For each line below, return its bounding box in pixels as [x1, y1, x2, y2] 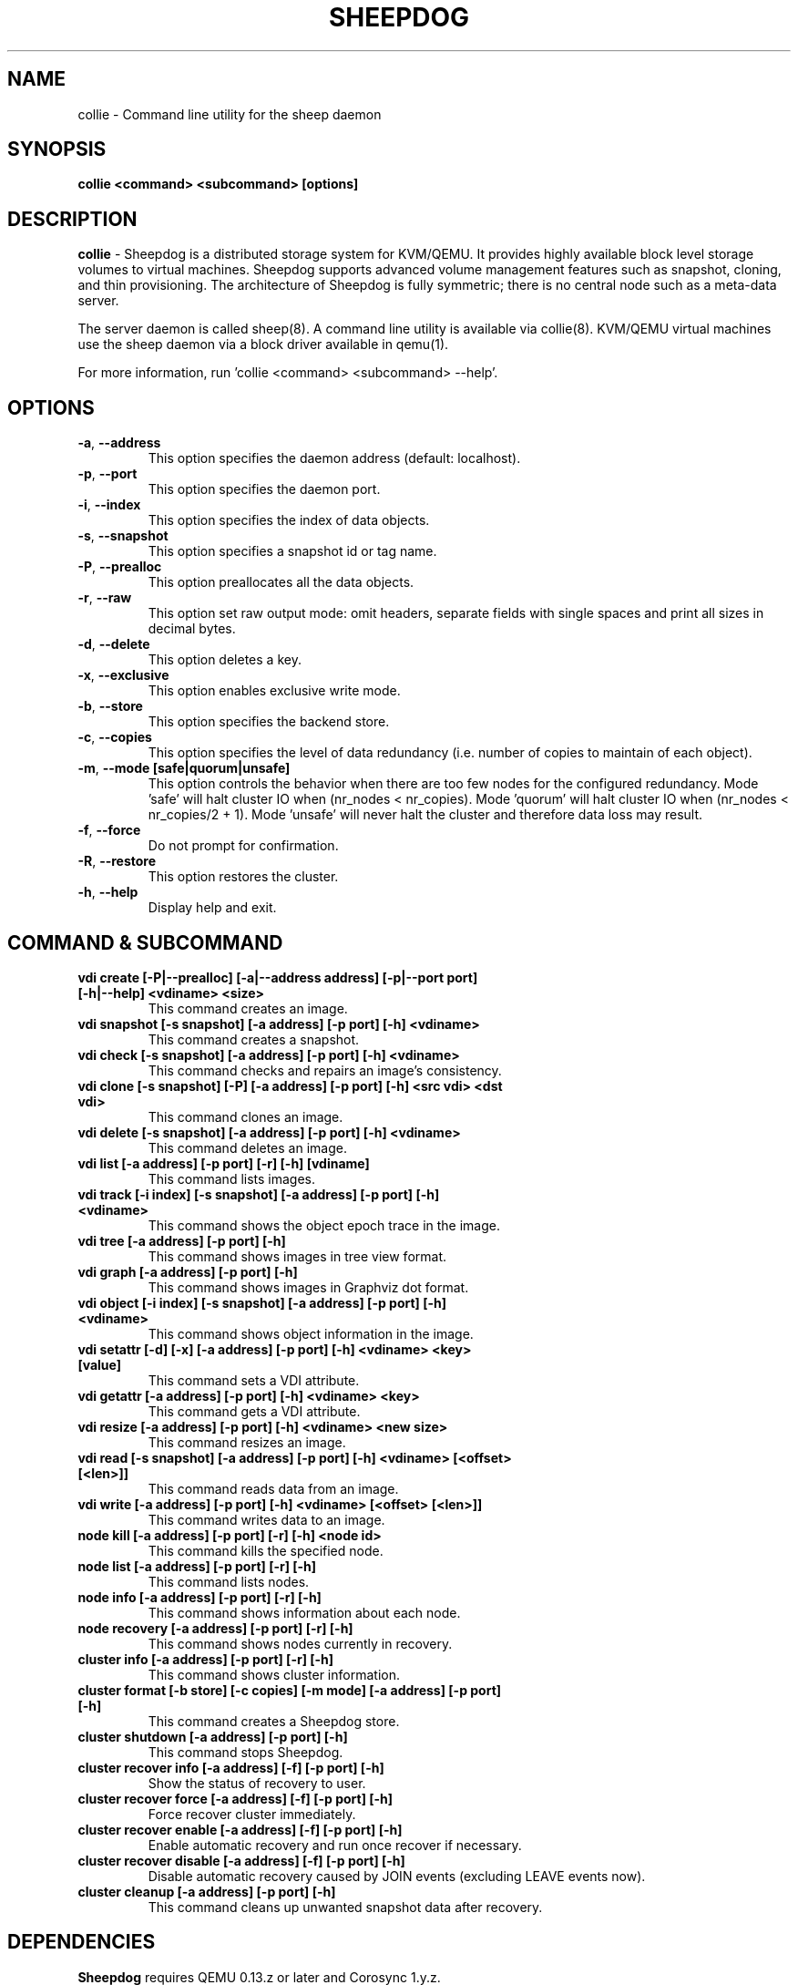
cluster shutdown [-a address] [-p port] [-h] [77, 1728, 348, 1744]
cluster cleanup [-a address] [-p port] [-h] [77, 1883, 336, 1899]
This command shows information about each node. [148, 1604, 461, 1620]
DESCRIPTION [7, 207, 138, 231]
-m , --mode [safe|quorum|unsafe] [77, 760, 291, 777]
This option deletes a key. [148, 652, 302, 668]
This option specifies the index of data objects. [148, 512, 430, 529]
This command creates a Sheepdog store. [148, 1712, 400, 1729]
